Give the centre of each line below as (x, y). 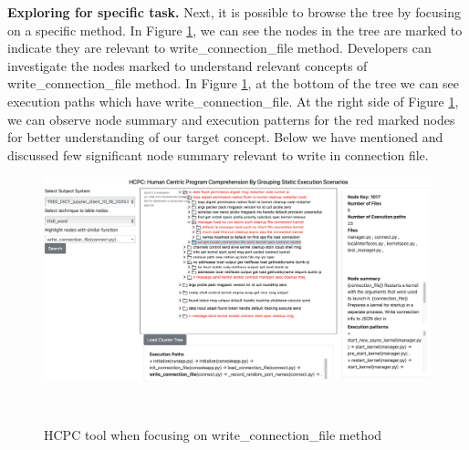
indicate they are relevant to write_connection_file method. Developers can (219, 48)
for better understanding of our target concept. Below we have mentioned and (225, 137)
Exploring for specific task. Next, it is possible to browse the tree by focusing (234, 12)
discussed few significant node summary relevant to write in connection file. (218, 154)
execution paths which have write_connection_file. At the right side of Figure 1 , (233, 101)
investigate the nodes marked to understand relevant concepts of (188, 65)
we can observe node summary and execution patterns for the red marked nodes (231, 119)
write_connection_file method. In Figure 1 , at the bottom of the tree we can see (234, 83)
